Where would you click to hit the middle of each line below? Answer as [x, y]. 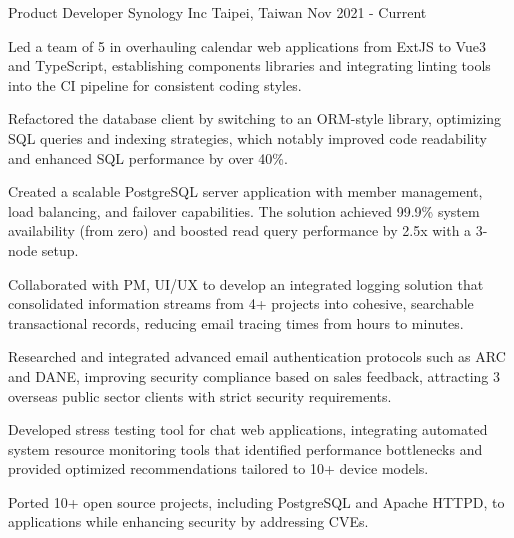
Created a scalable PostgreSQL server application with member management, [245, 191]
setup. [60, 249]
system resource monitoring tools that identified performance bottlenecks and [245, 448]
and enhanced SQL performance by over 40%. [148, 157]
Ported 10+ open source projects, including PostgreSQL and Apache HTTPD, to [256, 501]
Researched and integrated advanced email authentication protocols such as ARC [257, 356]
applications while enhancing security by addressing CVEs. [188, 521]
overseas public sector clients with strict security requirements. [200, 395]
